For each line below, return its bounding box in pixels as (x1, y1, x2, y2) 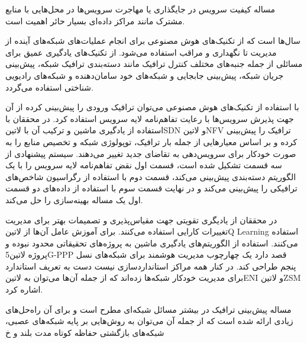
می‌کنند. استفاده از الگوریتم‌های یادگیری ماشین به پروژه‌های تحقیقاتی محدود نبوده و (5, 236, 298, 249)
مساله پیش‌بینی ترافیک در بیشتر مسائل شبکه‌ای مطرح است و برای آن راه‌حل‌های (5, 303, 292, 315)
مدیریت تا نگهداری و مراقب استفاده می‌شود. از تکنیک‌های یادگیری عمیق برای (5, 46, 277, 58)
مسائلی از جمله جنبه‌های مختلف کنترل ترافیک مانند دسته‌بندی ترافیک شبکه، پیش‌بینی (5, 57, 303, 70)
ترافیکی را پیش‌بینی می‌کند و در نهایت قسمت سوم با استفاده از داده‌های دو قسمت (5, 182, 298, 194)
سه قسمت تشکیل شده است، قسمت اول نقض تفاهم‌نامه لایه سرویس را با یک (5, 159, 282, 171)
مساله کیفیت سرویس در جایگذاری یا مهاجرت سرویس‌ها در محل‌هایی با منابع (5, 3, 276, 15)
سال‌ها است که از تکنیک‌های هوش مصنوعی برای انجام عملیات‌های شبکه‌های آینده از (5, 34, 300, 47)
